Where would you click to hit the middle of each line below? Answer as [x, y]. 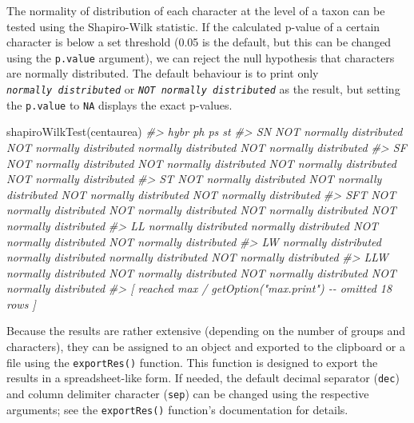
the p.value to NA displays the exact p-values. [119, 104]
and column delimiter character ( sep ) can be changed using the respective [188, 393]
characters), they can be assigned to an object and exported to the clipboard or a [206, 347]
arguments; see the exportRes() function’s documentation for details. [177, 409]
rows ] [21, 303]
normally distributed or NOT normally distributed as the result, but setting [203, 89]
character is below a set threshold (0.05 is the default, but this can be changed [199, 42]
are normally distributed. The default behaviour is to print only [163, 73]
